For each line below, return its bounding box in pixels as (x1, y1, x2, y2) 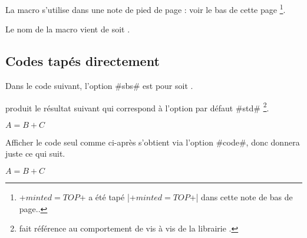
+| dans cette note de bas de (189, 191, 293, 203)
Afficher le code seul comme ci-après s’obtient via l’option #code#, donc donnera (5, 135, 300, 148)
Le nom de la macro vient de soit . (5, 23, 130, 35)
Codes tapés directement (5, 52, 160, 70)
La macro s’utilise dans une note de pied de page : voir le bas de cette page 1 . (5, 2, 286, 15)
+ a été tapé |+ (79, 191, 136, 203)
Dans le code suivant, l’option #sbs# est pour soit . (5, 80, 193, 92)
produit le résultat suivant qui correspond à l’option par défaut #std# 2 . (5, 100, 269, 114)
